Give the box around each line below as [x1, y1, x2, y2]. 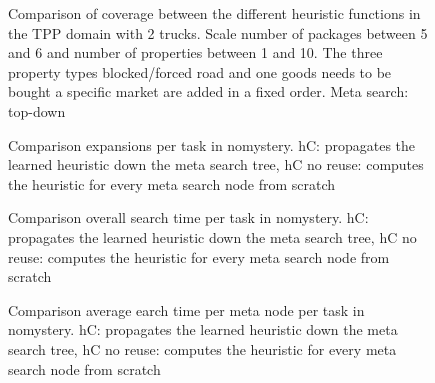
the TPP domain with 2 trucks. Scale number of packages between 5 [8, 22, 428, 43]
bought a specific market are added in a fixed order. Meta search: [8, 81, 409, 102]
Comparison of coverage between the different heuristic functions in [8, 3, 421, 23]
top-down [8, 100, 66, 121]
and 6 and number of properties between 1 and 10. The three [8, 42, 383, 63]
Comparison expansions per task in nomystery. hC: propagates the [8, 134, 416, 155]
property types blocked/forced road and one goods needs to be [8, 61, 392, 82]
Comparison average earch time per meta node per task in [8, 299, 365, 320]
